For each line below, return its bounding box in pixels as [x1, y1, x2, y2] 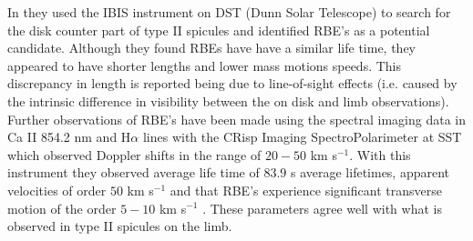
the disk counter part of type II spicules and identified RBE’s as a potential [7, 20, 430, 39]
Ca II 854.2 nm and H [7, 127, 131, 146]
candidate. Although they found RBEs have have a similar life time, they [7, 38, 416, 57]
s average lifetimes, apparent [290, 163, 450, 182]
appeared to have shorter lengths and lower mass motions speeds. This [7, 55, 402, 75]
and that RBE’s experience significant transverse [170, 180, 442, 199]
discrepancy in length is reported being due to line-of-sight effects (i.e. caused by [7, 74, 458, 93]
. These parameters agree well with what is [202, 198, 442, 217]
